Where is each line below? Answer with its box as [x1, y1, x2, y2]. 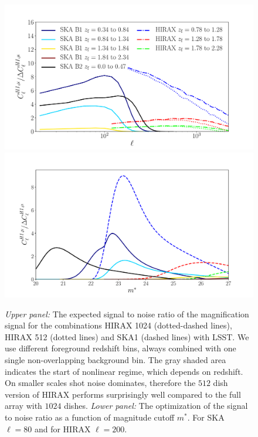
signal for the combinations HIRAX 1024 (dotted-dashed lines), [5, 319, 232, 331]
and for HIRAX [34, 422, 91, 435]
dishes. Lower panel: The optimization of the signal [64, 399, 248, 412]
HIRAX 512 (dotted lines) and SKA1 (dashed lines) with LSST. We [5, 330, 249, 343]
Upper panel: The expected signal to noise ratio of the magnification [5, 307, 249, 320]
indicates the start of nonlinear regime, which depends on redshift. [5, 365, 243, 377]
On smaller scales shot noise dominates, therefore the [5, 377, 196, 389]
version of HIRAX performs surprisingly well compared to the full [5, 388, 241, 400]
